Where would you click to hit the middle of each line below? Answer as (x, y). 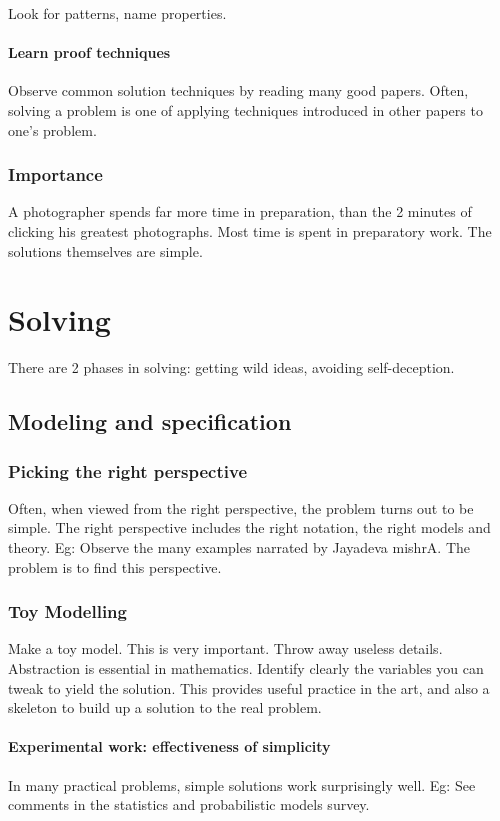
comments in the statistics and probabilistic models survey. (189, 804)
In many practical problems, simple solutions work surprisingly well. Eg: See (242, 784)
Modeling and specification (150, 421)
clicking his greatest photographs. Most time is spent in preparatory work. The (250, 230)
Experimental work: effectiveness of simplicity (169, 746)
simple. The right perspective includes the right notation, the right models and (249, 527)
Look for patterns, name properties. (117, 13)
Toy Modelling (67, 611)
